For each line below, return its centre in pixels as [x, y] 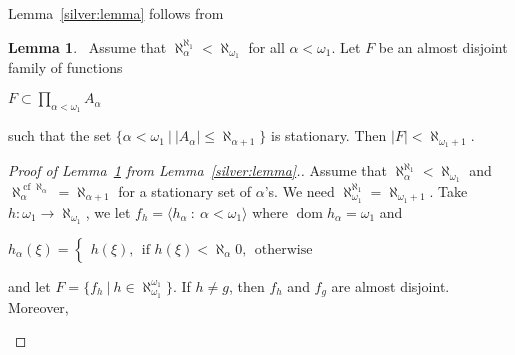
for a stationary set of [185, 190]
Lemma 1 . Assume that [87, 46]
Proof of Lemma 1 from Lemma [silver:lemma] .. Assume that [197, 170]
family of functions [65, 67]
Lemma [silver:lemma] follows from [116, 13]
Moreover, [38, 306]
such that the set [60, 135]
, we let [108, 211]
